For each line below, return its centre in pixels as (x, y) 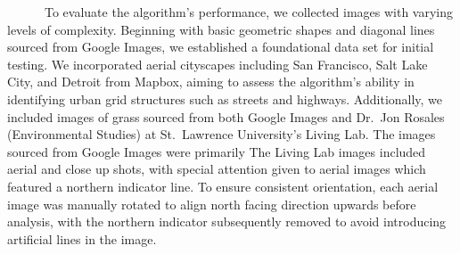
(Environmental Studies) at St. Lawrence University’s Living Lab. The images (222, 134)
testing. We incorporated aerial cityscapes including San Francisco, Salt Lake (218, 64)
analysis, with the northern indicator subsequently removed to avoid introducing (227, 221)
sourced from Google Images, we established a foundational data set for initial (221, 47)
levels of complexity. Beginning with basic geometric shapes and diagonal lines (221, 29)
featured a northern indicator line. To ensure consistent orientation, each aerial (223, 186)
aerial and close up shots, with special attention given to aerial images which (217, 169)
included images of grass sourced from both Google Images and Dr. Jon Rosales (226, 116)
